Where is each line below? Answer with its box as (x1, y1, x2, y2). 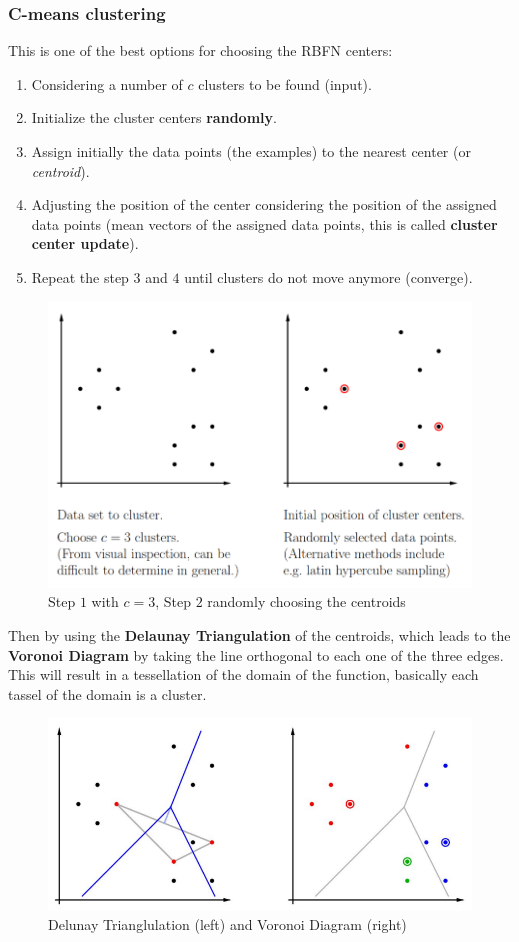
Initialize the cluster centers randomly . (31, 107, 277, 128)
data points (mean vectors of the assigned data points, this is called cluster (31, 213, 498, 234)
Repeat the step (31, 266, 129, 287)
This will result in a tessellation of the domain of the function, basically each (8, 664, 479, 685)
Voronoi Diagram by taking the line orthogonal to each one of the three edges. (8, 644, 504, 665)
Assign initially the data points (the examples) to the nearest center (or (31, 141, 471, 161)
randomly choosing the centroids (207, 591, 406, 612)
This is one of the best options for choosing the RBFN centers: (8, 40, 393, 61)
